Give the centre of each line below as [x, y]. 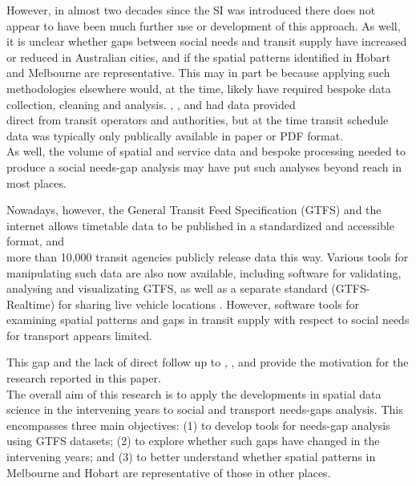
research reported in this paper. [84, 378]
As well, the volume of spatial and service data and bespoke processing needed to [206, 151]
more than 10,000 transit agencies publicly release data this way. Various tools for [208, 256]
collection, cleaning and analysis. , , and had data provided [151, 104]
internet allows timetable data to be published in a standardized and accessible [200, 225]
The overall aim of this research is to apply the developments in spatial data [194, 393]
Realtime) [31, 304]
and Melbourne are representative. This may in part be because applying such [198, 73]
